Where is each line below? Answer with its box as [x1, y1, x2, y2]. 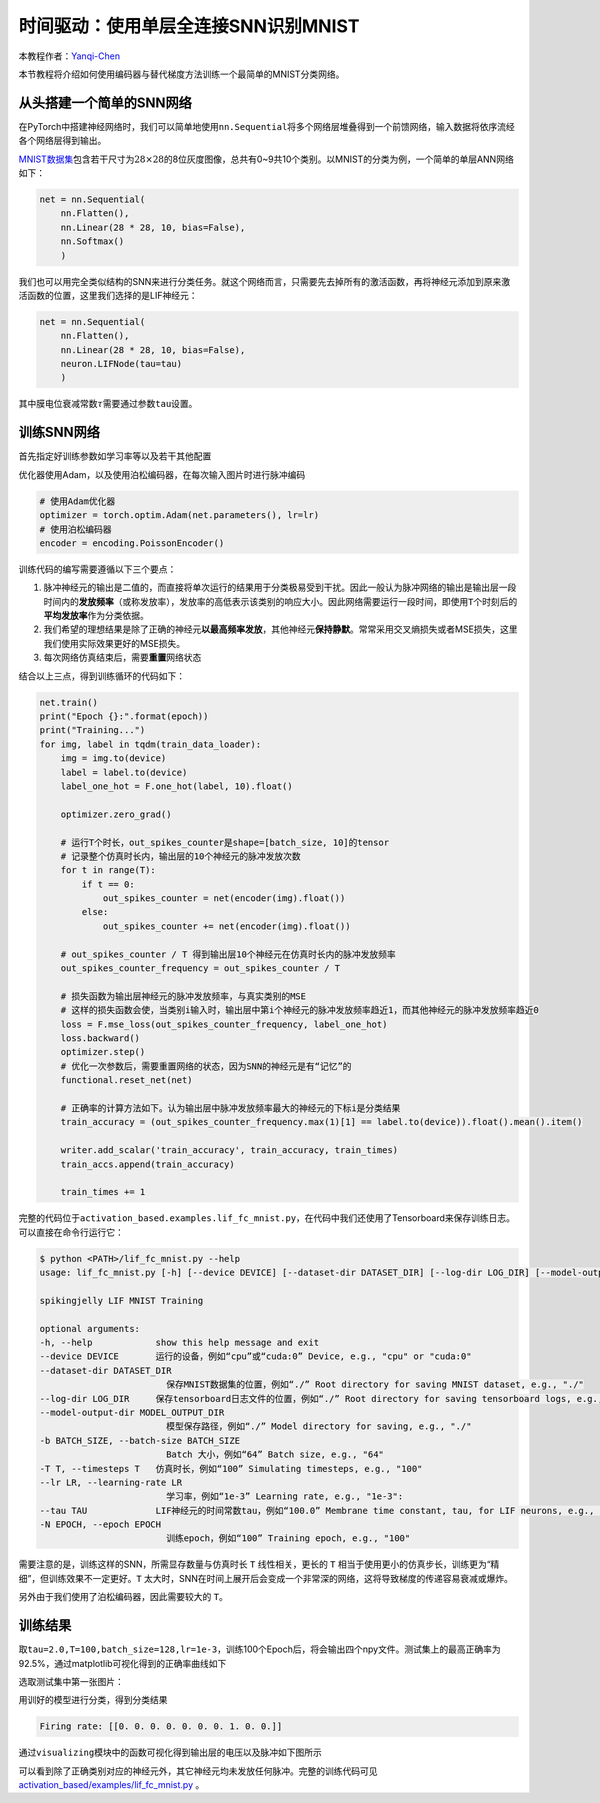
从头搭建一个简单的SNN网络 [18, 94, 192, 111]
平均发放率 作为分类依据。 [43, 610, 149, 622]
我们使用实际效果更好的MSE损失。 [43, 637, 186, 649]
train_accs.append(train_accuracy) [60, 1158, 235, 1170]
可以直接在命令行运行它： [18, 1226, 124, 1238]
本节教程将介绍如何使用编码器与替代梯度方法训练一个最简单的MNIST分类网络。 [18, 68, 345, 80]
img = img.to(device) [60, 753, 167, 764]
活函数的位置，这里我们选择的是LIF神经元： [18, 289, 198, 301]
